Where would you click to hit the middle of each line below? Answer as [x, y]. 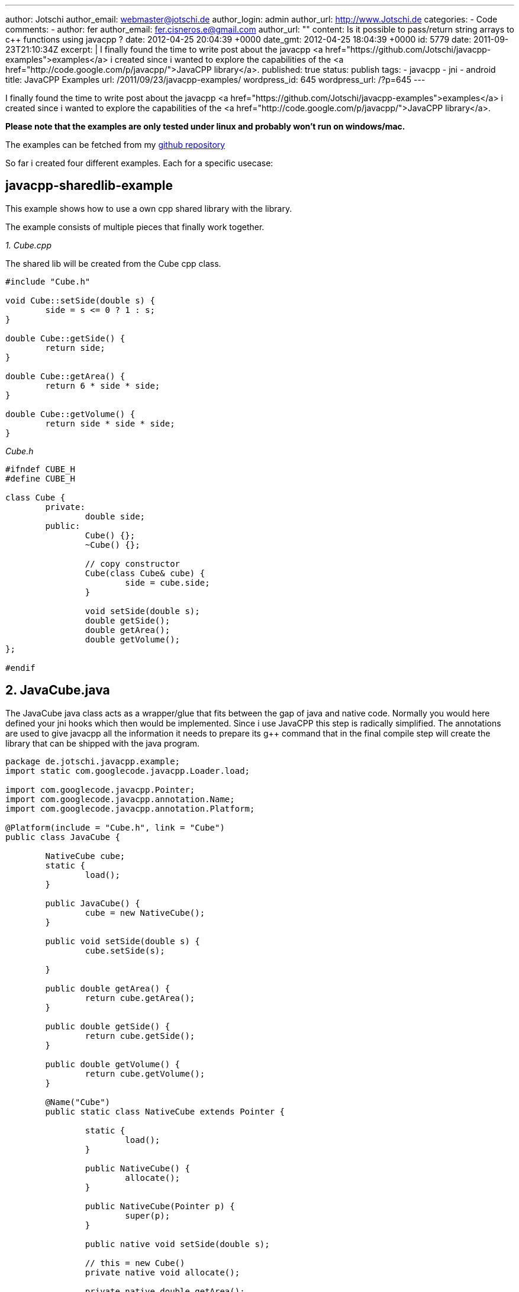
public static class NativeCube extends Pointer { [165, 1111]
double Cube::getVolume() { [70, 414]
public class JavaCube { [63, 837]
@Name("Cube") [78, 1102]
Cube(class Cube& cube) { [145, 573]
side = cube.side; [167, 582]
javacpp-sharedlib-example [89, 186]
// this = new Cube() [135, 1263]
